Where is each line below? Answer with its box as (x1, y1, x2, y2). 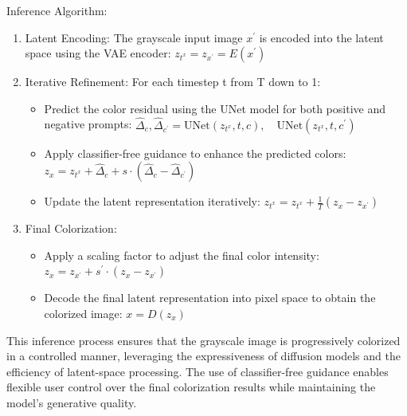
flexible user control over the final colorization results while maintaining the (6, 379, 376, 395)
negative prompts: (44, 116, 132, 132)
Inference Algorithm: (6, 2, 108, 18)
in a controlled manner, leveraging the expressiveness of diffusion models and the (6, 347, 401, 364)
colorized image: (44, 304, 123, 321)
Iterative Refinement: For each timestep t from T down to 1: (25, 73, 321, 90)
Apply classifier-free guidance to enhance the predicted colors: (44, 144, 346, 161)
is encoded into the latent (259, 29, 384, 45)
